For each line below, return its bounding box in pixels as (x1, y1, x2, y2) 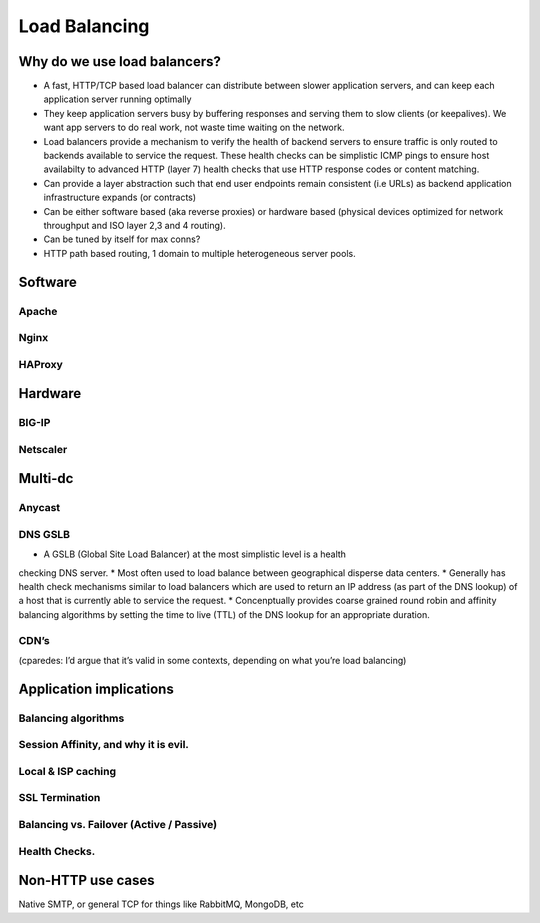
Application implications (18, 680, 174, 697)
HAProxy (18, 357, 64, 371)
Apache (18, 304, 58, 318)
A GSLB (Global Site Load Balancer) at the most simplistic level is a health (43, 548, 347, 560)
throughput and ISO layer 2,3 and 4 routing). (43, 219, 226, 231)
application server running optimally (43, 93, 192, 105)
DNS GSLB (18, 527, 70, 541)
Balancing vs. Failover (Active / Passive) (18, 818, 218, 832)
